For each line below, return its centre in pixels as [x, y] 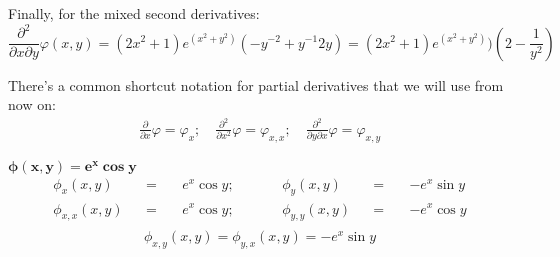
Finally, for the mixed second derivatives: [134, 13]
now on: [32, 104]
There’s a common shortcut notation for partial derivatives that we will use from [256, 84]
